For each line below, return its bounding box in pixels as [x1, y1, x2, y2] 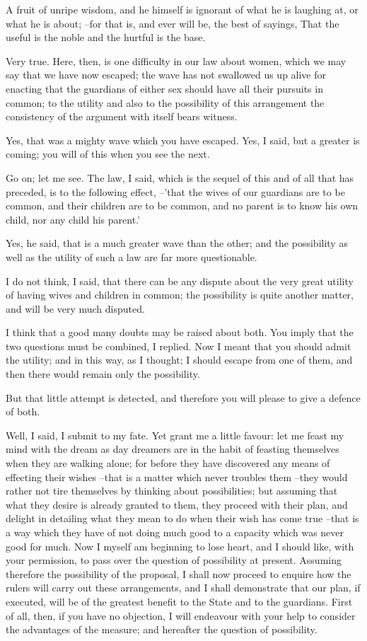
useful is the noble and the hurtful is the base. [6, 30, 206, 45]
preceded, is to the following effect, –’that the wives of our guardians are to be [6, 184, 345, 199]
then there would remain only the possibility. [6, 366, 200, 381]
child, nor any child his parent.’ [6, 212, 140, 226]
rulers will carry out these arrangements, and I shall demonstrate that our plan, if [6, 580, 361, 595]
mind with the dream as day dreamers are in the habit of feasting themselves [6, 441, 339, 456]
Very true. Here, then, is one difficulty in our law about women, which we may [6, 53, 346, 68]
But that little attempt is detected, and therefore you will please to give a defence [6, 390, 361, 405]
